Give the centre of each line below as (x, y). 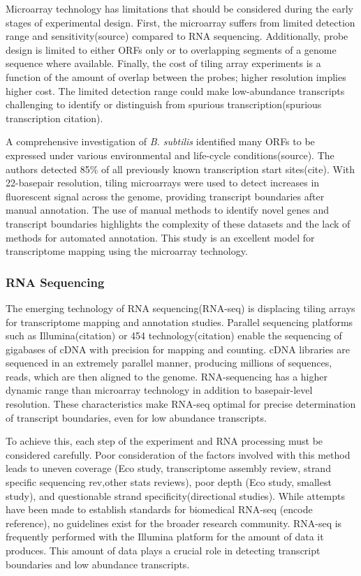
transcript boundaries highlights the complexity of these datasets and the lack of (178, 223)
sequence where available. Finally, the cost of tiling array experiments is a (163, 63)
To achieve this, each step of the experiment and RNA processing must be (164, 441)
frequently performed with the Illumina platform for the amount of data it (165, 537)
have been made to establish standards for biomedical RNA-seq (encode (159, 509)
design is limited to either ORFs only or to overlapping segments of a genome (171, 49)
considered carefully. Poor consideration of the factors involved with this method (178, 454)
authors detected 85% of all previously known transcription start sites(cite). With (180, 169)
